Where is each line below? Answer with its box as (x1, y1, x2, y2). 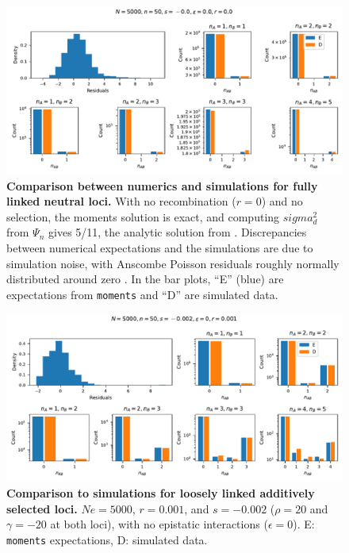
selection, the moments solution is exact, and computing (6, 208, 280, 225)
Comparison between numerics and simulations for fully (6, 177, 318, 194)
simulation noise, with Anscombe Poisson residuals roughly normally (6, 255, 339, 271)
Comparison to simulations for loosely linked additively (6, 485, 315, 501)
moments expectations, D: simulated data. (6, 531, 208, 547)
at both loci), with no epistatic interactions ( (50, 516, 268, 532)
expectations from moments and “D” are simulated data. (6, 286, 278, 302)
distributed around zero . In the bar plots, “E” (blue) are (6, 271, 284, 287)
